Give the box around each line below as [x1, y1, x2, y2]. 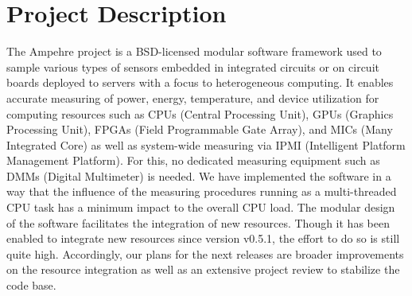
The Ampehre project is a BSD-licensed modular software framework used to [6, 43, 382, 60]
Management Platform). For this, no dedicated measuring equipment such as [6, 152, 380, 169]
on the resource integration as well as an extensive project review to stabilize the [6, 261, 400, 278]
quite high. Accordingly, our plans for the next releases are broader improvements [6, 245, 404, 262]
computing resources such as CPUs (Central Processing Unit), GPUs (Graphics [6, 105, 394, 122]
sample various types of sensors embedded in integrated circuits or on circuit [6, 58, 379, 75]
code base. [6, 277, 56, 294]
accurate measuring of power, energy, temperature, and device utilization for [6, 89, 379, 106]
